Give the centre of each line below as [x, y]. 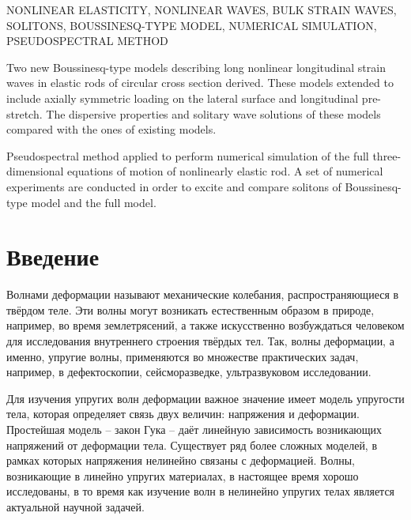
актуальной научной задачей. [75, 506]
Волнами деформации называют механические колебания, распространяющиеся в [203, 294]
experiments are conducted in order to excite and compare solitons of [174, 186]
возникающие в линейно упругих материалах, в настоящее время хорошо [183, 475]
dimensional [35, 171]
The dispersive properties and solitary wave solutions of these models [213, 113]
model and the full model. [94, 202]
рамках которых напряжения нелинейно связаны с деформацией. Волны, [181, 460]
